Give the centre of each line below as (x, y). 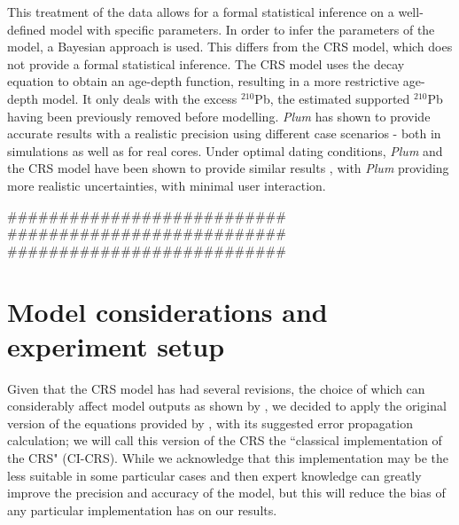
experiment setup (116, 345)
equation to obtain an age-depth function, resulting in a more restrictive (203, 81)
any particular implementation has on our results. (142, 509)
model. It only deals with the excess (140, 98)
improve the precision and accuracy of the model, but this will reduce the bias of (226, 493)
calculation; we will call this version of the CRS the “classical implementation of (225, 440)
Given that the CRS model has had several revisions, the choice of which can (216, 388)
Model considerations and (167, 311)
